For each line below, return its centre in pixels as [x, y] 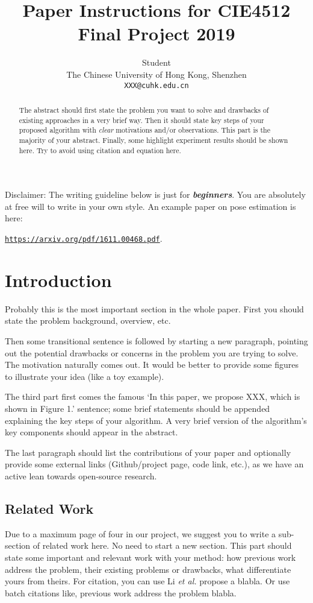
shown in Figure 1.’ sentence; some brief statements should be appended [138, 408]
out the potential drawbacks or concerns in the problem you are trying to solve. [152, 352]
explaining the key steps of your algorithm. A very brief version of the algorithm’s [156, 420]
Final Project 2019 [156, 33]
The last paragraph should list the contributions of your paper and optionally [148, 452]
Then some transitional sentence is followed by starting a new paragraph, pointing [156, 340]
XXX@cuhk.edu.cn [156, 85]
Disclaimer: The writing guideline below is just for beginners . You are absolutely [155, 194]
